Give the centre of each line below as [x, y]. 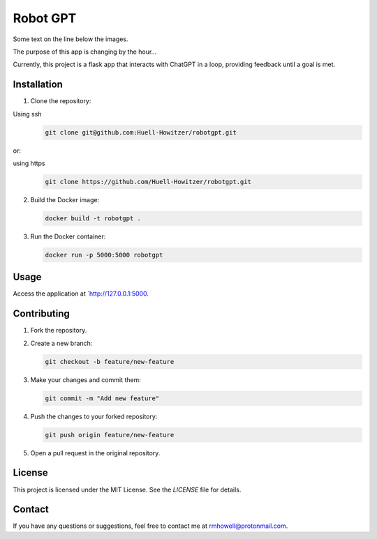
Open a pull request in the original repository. [95, 453]
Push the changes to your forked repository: [94, 416]
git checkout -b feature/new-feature [110, 362]
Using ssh [27, 114]
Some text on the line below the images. [71, 39]
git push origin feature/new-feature [110, 435]
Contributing [41, 314]
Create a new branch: [61, 343]
